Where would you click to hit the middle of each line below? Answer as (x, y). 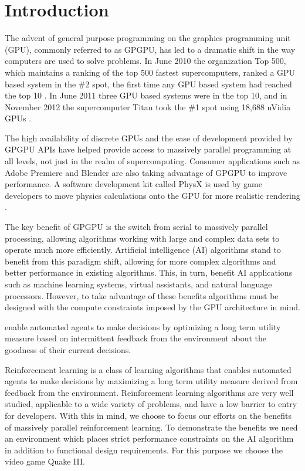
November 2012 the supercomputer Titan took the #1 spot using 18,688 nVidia (148, 106)
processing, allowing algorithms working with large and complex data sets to (142, 238)
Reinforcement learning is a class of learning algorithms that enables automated (148, 369)
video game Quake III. (45, 461)
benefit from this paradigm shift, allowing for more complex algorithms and (140, 261)
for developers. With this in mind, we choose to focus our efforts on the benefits (148, 415)
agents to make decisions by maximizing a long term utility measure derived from (151, 381)
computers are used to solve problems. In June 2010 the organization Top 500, (145, 61)
